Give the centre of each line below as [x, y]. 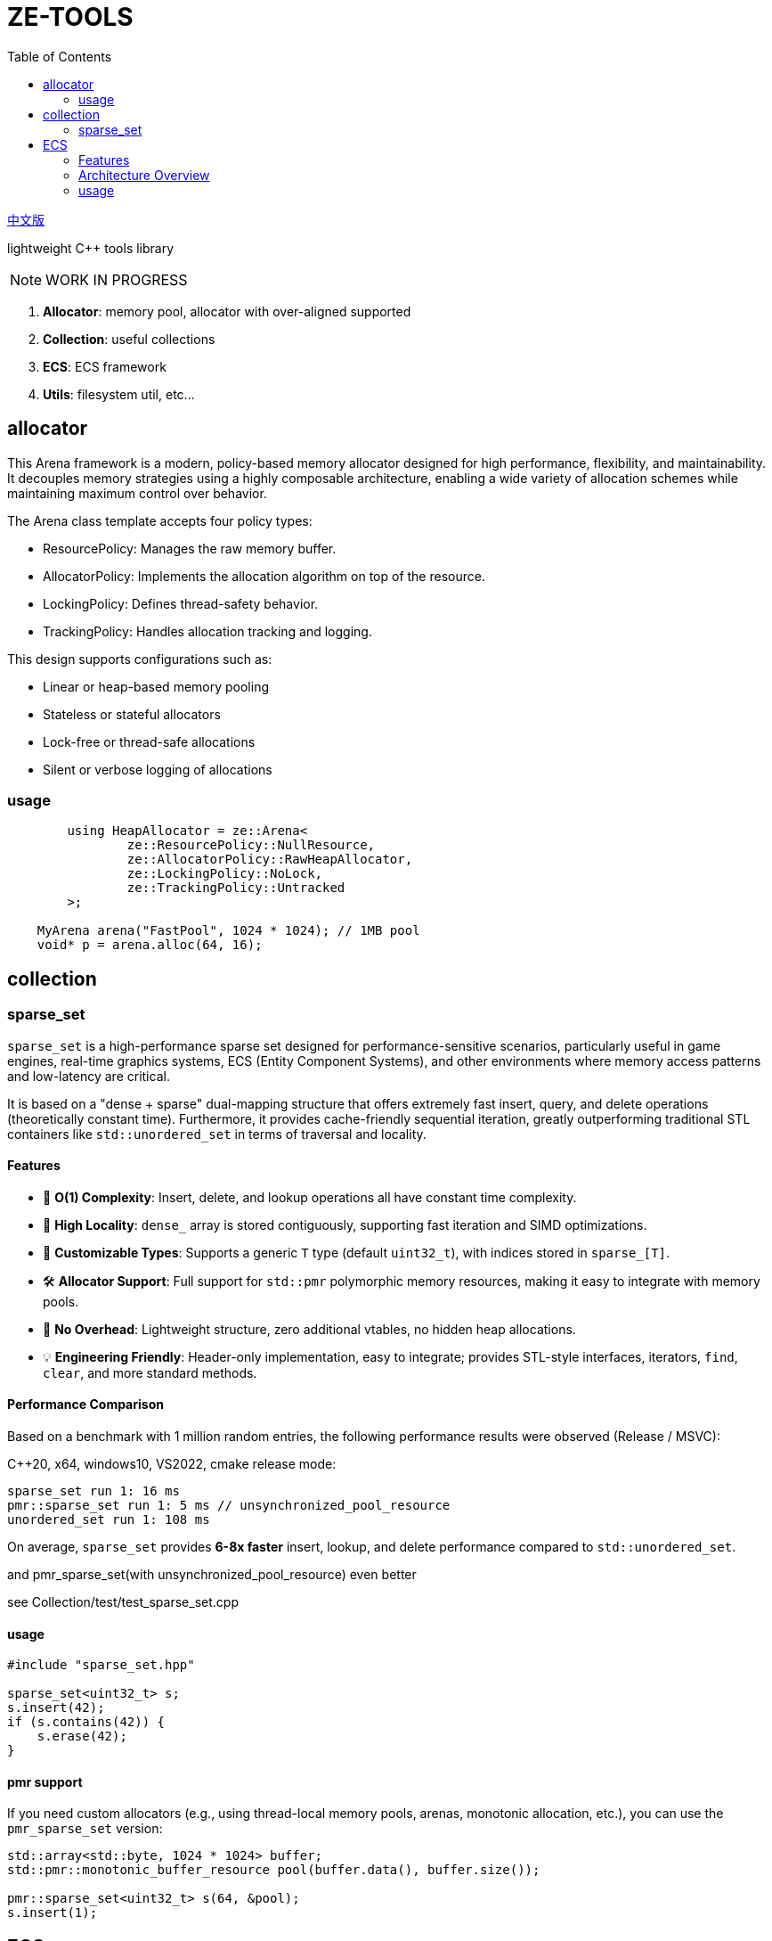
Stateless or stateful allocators [132, 714]
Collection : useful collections [129, 339]
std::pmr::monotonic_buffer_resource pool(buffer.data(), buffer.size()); [274, 1870]
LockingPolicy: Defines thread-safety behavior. [181, 603]
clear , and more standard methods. [150, 1372]
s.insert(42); [56, 1708]
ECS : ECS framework [105, 366]
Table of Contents [60, 56]
